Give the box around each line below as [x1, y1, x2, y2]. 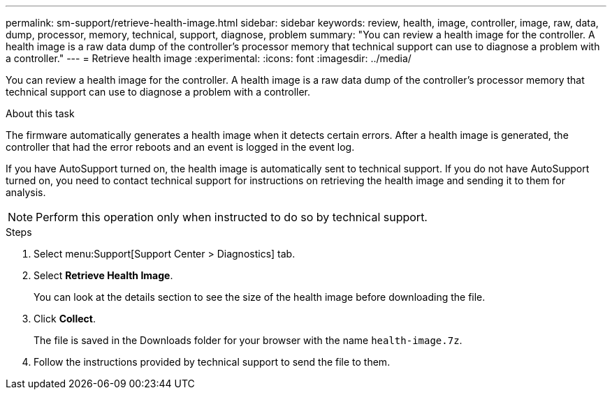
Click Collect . [34, 313, 96, 325]
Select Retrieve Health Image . [34, 269, 173, 281]
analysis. [6, 186, 46, 198]
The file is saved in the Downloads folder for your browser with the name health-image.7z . [34, 334, 462, 346]
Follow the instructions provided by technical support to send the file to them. [34, 356, 391, 368]
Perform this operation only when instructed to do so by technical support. [36, 210, 428, 224]
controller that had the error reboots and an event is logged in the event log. [6, 141, 355, 153]
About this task [6, 107, 75, 119]
